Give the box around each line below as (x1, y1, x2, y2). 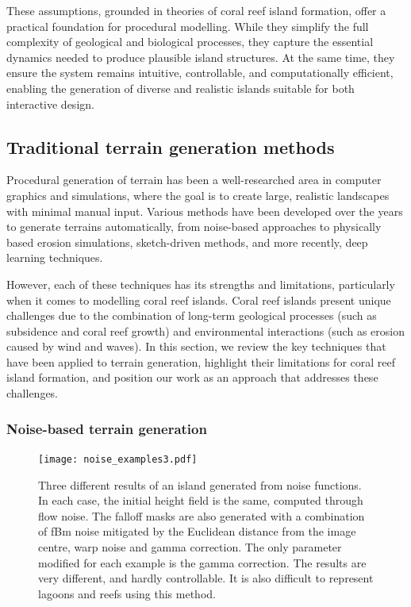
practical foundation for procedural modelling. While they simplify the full (6, 17, 369, 34)
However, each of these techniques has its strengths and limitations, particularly (6, 275, 395, 292)
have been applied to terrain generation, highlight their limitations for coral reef (6, 353, 396, 370)
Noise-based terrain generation (6, 418, 207, 438)
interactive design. (6, 95, 94, 112)
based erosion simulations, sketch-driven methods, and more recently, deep (6, 233, 368, 250)
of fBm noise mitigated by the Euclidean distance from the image (38, 523, 356, 540)
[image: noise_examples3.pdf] (38, 453, 198, 465)
